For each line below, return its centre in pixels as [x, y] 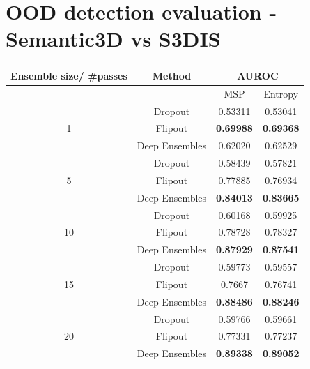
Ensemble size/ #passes [69, 75]
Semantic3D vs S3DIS [113, 39]
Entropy [281, 93]
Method [172, 75]
